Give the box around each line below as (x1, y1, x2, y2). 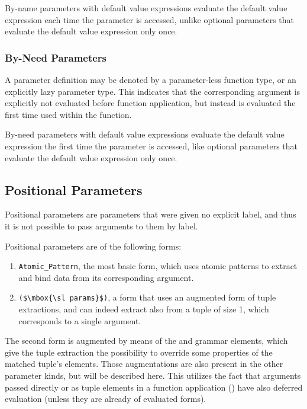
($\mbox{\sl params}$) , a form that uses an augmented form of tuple (18, 291, 276, 303)
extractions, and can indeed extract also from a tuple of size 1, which (18, 303, 269, 315)
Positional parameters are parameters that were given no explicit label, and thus (5, 208, 296, 221)
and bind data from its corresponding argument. (18, 271, 194, 283)
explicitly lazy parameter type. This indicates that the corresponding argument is (5, 85, 300, 97)
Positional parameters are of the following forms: (5, 239, 182, 252)
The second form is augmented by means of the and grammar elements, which (5, 334, 288, 347)
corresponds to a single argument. (18, 314, 141, 327)
